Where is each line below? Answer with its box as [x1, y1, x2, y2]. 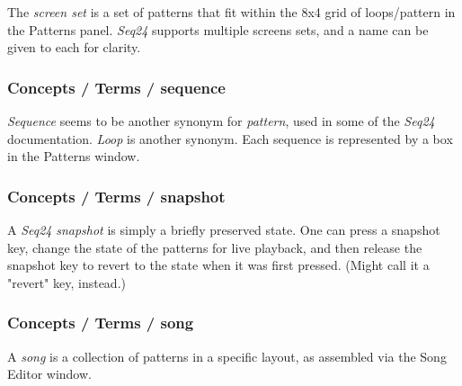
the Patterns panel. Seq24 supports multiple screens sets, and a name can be [7, 20, 429, 39]
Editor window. [7, 364, 92, 383]
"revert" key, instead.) [7, 273, 126, 292]
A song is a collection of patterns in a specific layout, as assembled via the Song [7, 346, 447, 365]
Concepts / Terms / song [7, 311, 194, 334]
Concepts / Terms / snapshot [7, 184, 226, 207]
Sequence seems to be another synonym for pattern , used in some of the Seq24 [7, 112, 435, 130]
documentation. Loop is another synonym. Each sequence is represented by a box [7, 129, 453, 148]
